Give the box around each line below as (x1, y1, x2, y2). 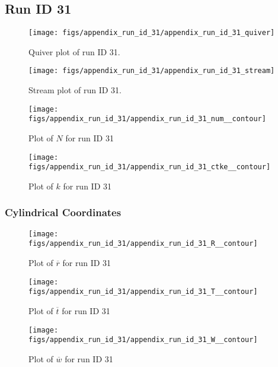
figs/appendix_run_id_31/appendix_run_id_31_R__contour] (28, 239, 258, 248)
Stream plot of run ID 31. (28, 84, 122, 96)
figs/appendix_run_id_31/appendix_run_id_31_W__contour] (28, 336, 258, 344)
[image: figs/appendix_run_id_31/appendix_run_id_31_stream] (28, 67, 275, 75)
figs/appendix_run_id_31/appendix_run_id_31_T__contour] (28, 287, 258, 296)
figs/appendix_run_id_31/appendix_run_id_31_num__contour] (28, 115, 266, 124)
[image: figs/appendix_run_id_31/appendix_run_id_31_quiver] (28, 29, 275, 37)
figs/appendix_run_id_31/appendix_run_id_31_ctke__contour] (28, 163, 271, 172)
